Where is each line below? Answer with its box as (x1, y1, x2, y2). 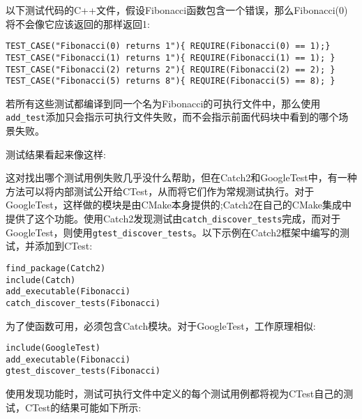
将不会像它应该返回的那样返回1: (6, 16, 150, 31)
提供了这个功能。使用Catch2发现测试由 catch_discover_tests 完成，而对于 (6, 211, 341, 226)
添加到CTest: (34, 238, 93, 253)
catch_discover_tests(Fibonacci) (6, 298, 160, 308)
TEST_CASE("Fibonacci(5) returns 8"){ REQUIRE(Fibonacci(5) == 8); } (6, 76, 335, 86)
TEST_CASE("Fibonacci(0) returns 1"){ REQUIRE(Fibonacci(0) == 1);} (6, 41, 331, 52)
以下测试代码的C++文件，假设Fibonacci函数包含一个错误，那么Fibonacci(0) (6, 3, 348, 17)
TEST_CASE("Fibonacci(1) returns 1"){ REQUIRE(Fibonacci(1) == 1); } (6, 52, 335, 63)
